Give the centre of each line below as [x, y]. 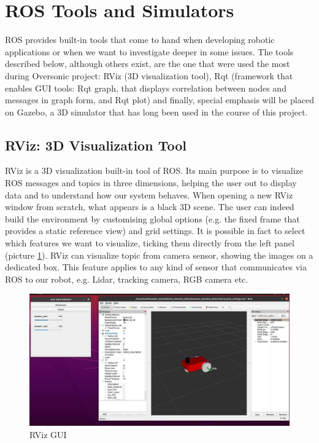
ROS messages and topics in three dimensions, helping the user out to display [151, 183]
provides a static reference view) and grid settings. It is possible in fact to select [155, 231]
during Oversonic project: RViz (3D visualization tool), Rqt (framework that [149, 75]
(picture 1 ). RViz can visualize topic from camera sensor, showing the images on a [159, 255]
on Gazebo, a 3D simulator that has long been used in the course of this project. [156, 112]
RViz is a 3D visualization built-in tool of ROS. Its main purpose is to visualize [154, 171]
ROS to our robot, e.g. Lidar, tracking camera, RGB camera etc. [127, 279]
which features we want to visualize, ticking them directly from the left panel [150, 243]
